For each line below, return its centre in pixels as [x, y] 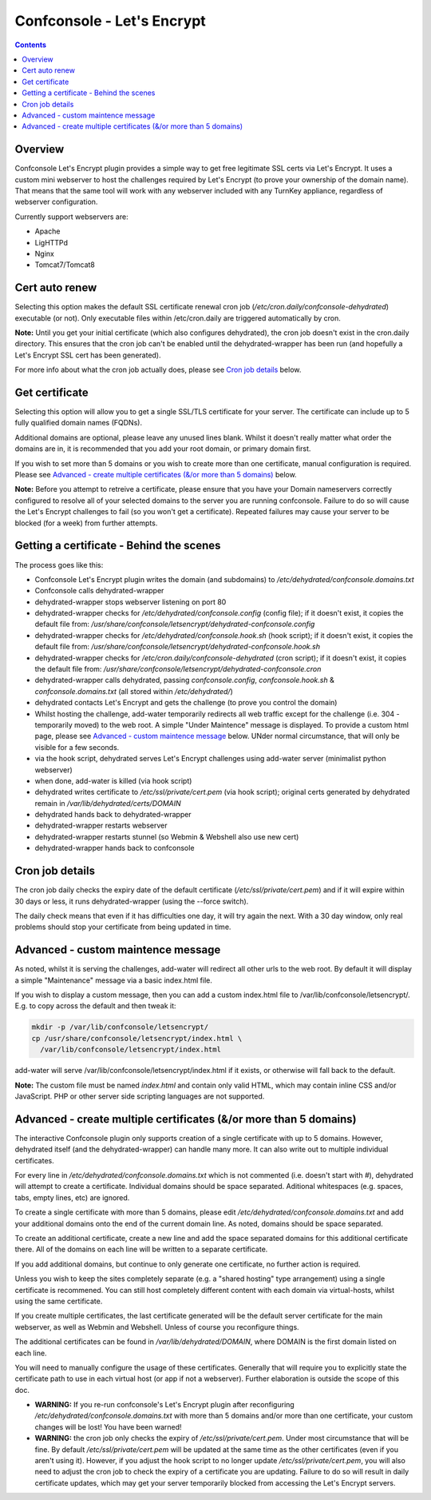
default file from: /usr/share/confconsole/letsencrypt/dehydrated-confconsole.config [175, 624]
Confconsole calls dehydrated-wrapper [99, 591]
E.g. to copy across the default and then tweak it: [95, 1006]
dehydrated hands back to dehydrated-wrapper [113, 815]
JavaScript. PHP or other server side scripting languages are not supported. [140, 1096]
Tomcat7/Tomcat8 [65, 265]
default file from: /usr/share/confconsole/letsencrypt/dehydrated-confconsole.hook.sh [178, 647]
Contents [31, 45]
